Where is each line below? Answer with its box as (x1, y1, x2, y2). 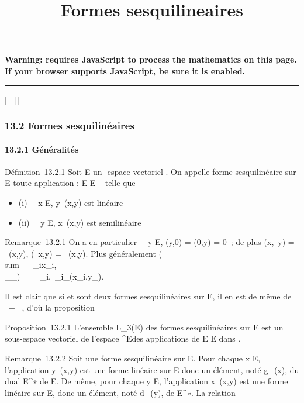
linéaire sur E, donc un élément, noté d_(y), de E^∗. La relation (5, 386, 236, 398)
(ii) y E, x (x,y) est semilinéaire (18, 216, 141, 228)
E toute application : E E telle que (5, 177, 136, 189)
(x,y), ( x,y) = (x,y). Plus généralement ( (8, 247, 163, 259)
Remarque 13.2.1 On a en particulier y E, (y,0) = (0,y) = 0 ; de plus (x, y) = (5, 236, 295, 248)
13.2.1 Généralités (5, 143, 79, 155)
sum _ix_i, (5, 259, 57, 271)
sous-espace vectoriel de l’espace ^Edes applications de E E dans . (5, 332, 241, 345)
